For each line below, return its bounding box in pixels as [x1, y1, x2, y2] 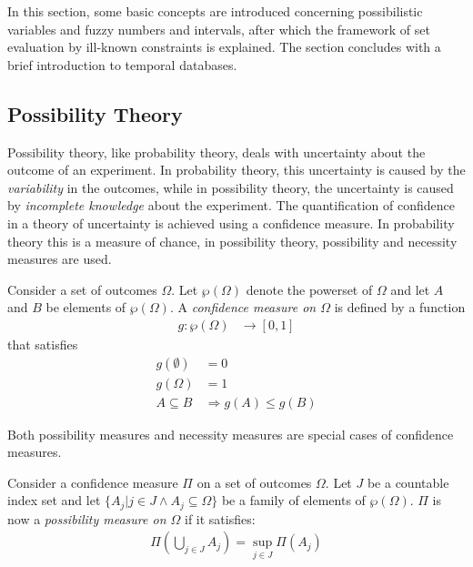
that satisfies [7, 334, 78, 353]
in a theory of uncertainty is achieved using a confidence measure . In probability [7, 213, 455, 232]
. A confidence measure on [169, 298, 317, 317]
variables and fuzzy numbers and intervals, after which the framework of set [7, 19, 430, 38]
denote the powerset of [246, 279, 373, 299]
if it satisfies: [184, 509, 256, 528]
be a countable [367, 472, 449, 491]
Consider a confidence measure [7, 472, 178, 491]
